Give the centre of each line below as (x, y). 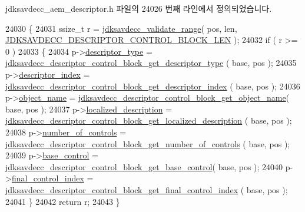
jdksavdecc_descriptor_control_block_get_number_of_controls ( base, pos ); (148, 143)
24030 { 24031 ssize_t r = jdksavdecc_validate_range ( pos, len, (121, 28)
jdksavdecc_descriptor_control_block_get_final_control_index (122, 189)
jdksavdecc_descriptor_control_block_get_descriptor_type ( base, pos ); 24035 (151, 63)
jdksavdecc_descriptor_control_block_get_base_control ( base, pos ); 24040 (144, 166)
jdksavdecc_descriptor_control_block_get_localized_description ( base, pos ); (149, 120)
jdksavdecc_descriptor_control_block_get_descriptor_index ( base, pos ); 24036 (153, 86)
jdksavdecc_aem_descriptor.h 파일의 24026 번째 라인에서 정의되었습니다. (139, 8)
